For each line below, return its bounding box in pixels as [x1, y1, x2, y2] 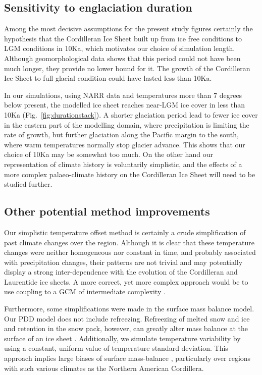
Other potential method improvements [4, 203, 210, 219]
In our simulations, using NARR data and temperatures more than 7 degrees [4, 89, 242, 100]
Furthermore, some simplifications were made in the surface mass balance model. [4, 303, 254, 314]
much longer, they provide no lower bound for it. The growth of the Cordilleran [4, 63, 250, 73]
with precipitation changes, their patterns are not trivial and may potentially [4, 256, 243, 267]
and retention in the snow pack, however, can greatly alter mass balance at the [4, 323, 248, 334]
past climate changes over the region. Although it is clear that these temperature [4, 237, 254, 247]
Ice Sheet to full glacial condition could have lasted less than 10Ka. [4, 73, 212, 83]
